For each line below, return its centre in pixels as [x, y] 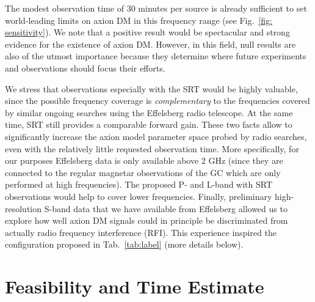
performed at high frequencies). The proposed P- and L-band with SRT [139, 184]
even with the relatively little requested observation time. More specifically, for [152, 148]
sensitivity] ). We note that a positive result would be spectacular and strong [147, 32]
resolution [24, 208]
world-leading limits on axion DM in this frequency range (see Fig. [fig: [139, 20]
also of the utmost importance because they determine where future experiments [156, 56]
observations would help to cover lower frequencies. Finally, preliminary [139, 196]
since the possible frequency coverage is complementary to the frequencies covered [157, 101]
